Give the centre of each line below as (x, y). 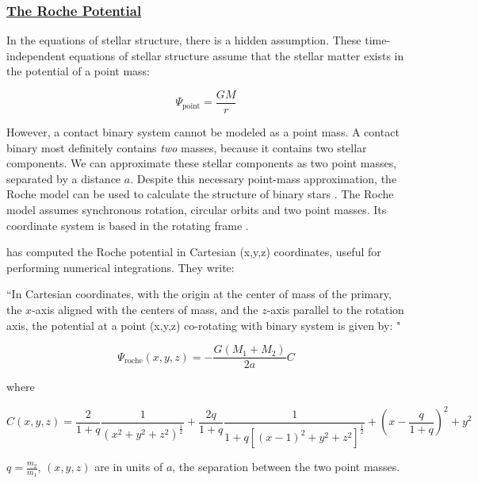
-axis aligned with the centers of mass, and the (145, 309)
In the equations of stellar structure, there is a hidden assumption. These (184, 40)
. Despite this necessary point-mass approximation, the (264, 178)
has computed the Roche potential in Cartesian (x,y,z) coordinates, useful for (194, 252)
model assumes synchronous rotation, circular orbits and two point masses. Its (197, 210)
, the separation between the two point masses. (286, 467)
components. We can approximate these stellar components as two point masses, (202, 163)
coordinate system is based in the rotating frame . (128, 225)
